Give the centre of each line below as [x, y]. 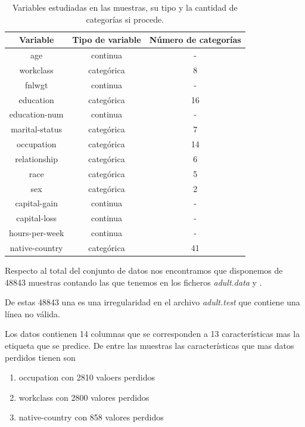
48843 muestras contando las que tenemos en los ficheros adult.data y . [133, 282]
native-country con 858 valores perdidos [91, 417]
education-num [36, 114]
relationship [37, 158]
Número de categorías [195, 40]
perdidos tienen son [40, 357]
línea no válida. [32, 313]
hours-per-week [37, 233]
